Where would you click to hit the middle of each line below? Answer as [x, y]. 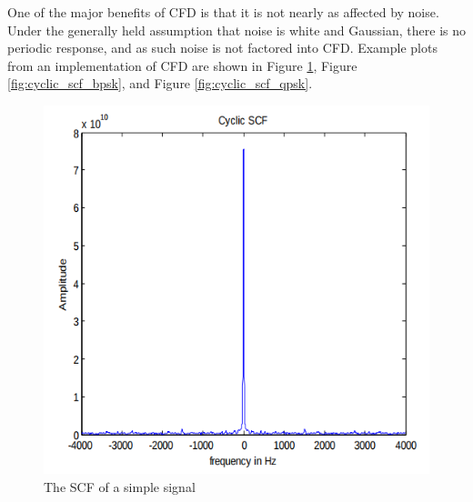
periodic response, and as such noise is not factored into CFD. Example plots [222, 48]
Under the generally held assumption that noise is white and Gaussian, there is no [236, 30]
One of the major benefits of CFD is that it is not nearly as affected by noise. [223, 12]
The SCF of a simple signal [120, 486]
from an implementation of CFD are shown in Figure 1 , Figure [182, 65]
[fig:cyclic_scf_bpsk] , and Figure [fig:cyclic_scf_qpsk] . [160, 83]
